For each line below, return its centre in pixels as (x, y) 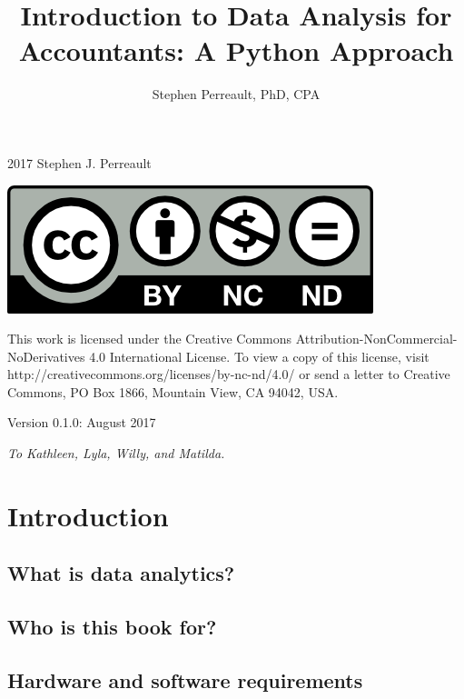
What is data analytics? (121, 573)
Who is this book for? (112, 627)
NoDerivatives (46, 356)
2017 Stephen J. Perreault (79, 162)
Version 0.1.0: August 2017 (82, 422)
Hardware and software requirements (185, 679)
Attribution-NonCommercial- (376, 339)
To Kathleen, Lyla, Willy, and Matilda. (116, 453)
